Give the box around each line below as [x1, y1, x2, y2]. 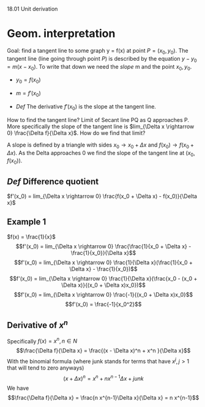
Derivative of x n [7, 318, 68, 330]
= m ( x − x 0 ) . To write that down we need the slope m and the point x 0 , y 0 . [7, 63, 192, 72]
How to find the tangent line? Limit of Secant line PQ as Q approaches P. [7, 116, 189, 123]
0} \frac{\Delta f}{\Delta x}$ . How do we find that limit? [7, 129, 146, 137]
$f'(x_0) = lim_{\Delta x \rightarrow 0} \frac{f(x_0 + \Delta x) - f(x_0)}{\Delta [7, 192, 198, 200]
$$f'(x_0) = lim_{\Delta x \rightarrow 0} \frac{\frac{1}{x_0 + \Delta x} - [15, 242, 192, 250]
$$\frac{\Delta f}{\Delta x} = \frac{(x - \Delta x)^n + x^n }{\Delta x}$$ [16, 347, 191, 354]
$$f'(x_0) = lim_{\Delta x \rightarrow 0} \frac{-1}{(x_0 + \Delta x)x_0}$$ [13, 291, 193, 298]
